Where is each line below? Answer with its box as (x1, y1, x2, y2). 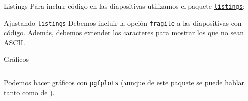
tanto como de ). (4, 87, 55, 97)
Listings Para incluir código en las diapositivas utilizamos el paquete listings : (4, 1, 245, 11)
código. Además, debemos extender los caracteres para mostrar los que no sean (4, 27, 244, 38)
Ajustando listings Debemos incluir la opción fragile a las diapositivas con (4, 17, 242, 28)
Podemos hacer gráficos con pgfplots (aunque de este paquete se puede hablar (4, 77, 245, 88)
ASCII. (4, 37, 25, 47)
